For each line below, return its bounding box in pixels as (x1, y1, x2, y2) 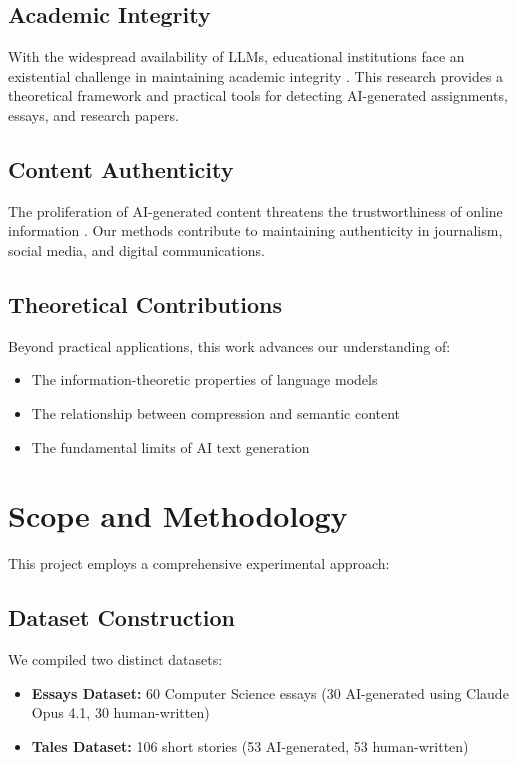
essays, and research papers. (8, 104, 179, 125)
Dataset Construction (8, 602, 235, 633)
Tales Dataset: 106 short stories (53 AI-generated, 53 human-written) (31, 735, 469, 756)
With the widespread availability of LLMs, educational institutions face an (8, 46, 465, 67)
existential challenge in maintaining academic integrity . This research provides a (8, 65, 504, 86)
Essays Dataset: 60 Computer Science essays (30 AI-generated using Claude (31, 682, 509, 703)
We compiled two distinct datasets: (8, 649, 223, 670)
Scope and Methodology (8, 495, 348, 536)
